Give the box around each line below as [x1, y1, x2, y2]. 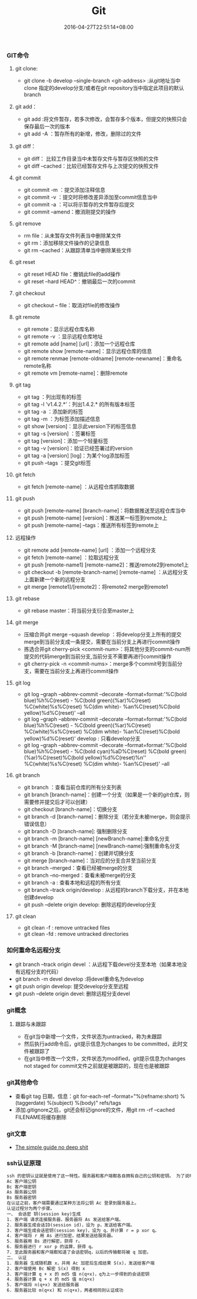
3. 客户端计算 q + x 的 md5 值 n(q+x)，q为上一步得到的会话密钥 [6, 1271, 150, 1277]
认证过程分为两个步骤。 [6, 1206, 55, 1212]
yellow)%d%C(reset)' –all [23, 710, 85, 717]
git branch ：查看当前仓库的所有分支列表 [23, 784, 122, 791]
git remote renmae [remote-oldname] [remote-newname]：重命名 [23, 355, 182, 362]
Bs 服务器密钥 [6, 1195, 37, 1200]
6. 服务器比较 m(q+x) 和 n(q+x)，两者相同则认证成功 [6, 1287, 124, 1294]
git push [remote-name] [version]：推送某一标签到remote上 [23, 514, 168, 521]
